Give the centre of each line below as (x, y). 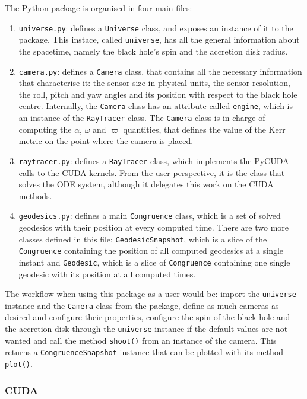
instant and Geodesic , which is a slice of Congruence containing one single (154, 262)
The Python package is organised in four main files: (99, 8)
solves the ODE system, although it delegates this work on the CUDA (146, 184)
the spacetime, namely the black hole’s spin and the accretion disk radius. (153, 51)
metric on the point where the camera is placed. (106, 141)
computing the (45, 129)
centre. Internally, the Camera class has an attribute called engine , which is (156, 106)
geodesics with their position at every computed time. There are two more (153, 227)
